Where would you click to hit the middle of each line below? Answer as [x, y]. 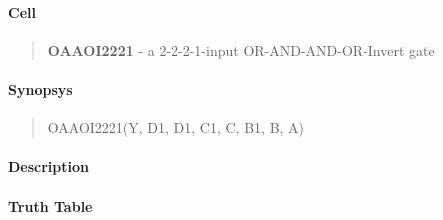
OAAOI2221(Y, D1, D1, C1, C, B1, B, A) [176, 127]
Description [49, 166]
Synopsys [40, 88]
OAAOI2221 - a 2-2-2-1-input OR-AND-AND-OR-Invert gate [241, 49]
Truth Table [50, 205]
